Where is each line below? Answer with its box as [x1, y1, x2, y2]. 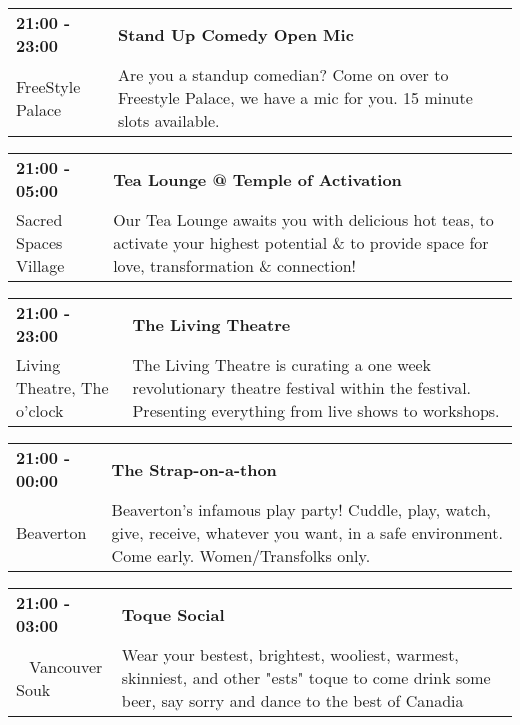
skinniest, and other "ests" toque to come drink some [121, 666, 491, 689]
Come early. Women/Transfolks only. [111, 544, 371, 567]
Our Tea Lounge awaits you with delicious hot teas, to [113, 208, 494, 231]
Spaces [16, 231, 63, 254]
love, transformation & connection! [113, 254, 357, 277]
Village [16, 254, 65, 277]
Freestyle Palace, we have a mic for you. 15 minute [118, 86, 473, 109]
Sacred [16, 208, 63, 231]
